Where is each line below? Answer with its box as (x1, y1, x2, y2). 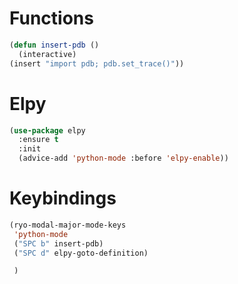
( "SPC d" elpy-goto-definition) (13, 248, 149, 258)
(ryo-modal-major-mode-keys (9, 220, 127, 230)
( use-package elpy (9, 125, 86, 136)
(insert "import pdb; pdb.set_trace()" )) (9, 58, 185, 69)
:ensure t (18, 135, 59, 145)
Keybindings (9, 187, 117, 210)
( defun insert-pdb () (9, 40, 100, 50)
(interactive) (18, 49, 77, 59)
